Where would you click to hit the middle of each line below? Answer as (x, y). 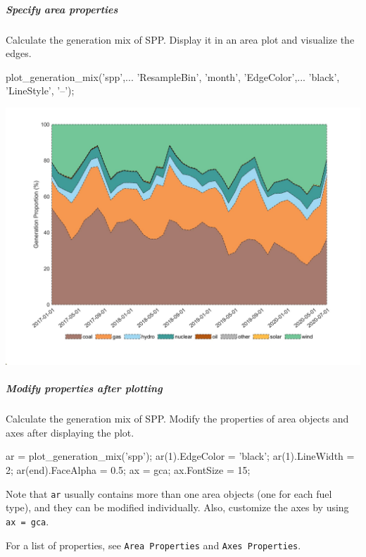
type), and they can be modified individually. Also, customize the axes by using (177, 507)
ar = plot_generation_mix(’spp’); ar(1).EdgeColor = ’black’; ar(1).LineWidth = (180, 456)
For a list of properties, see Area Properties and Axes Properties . (153, 545)
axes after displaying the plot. (70, 432)
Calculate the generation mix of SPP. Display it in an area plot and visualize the (180, 39)
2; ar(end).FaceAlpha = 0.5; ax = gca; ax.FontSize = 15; (128, 470)
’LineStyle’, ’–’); (40, 90)
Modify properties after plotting (84, 388)
